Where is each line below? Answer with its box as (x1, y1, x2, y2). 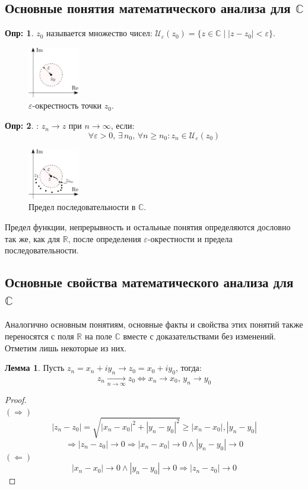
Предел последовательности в (28, 201, 136, 213)
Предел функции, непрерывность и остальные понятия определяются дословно (5, 220, 291, 233)
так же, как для (5, 232, 61, 244)
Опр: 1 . (5, 27, 34, 39)
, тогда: (175, 361, 202, 374)
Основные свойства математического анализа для (5, 273, 294, 291)
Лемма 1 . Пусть (5, 361, 65, 374)
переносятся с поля (5, 329, 74, 342)
